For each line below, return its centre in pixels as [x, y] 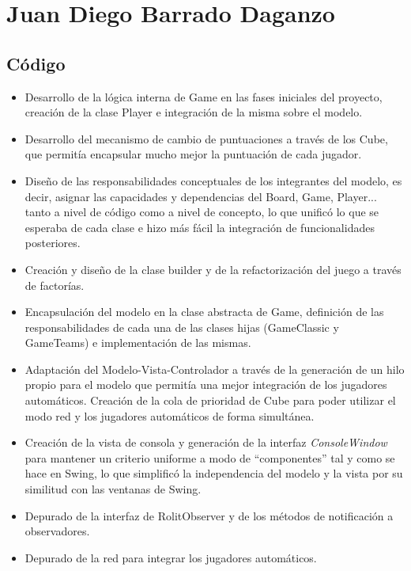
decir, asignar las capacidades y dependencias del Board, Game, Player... [201, 196]
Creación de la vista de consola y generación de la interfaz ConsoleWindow [206, 442]
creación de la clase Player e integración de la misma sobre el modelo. [194, 112]
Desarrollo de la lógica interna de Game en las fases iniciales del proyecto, [204, 96]
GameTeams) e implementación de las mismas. [138, 343]
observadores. [57, 531]
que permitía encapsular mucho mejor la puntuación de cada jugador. [193, 154]
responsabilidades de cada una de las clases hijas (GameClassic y [182, 327]
